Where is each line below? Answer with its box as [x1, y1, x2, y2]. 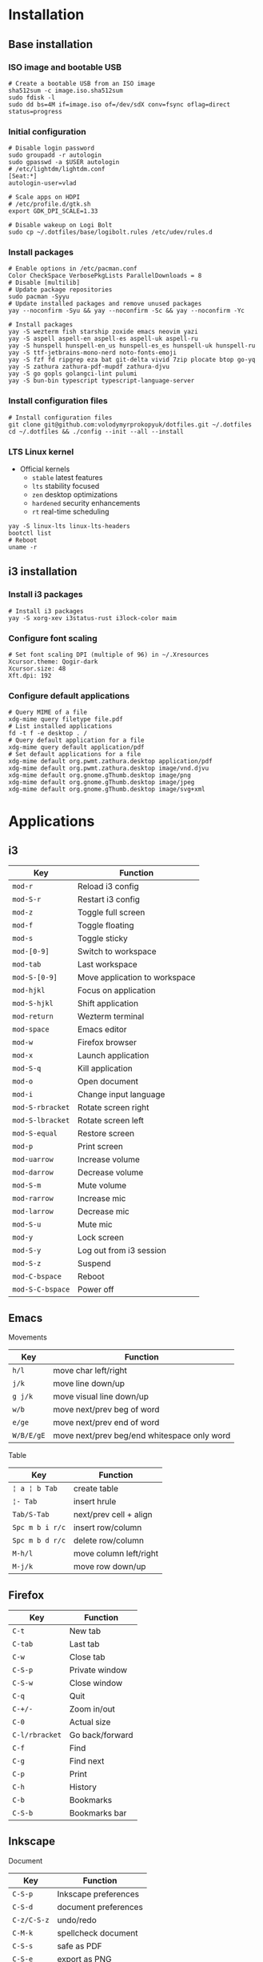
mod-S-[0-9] [12, 973, 58, 982]
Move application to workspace [77, 972, 196, 983]
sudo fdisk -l [8, 94, 56, 102]
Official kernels [19, 464, 70, 474]
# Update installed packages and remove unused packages [8, 300, 202, 308]
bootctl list [8, 530, 52, 538]
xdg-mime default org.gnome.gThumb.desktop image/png [8, 771, 192, 779]
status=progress [8, 107, 62, 115]
